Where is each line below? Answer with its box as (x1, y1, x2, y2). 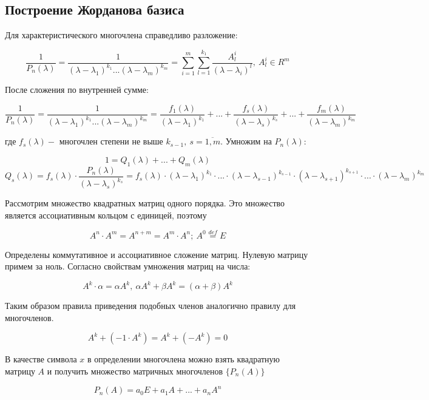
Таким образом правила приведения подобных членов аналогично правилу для (5, 299, 296, 312)
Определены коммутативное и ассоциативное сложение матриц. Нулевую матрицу (5, 248, 308, 260)
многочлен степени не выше (59, 135, 163, 147)
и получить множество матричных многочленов (47, 365, 223, 377)
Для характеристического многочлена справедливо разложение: (5, 29, 238, 41)
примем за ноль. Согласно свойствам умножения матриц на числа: (5, 260, 251, 273)
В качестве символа (5, 353, 77, 365)
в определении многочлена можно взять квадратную (87, 353, 280, 365)
